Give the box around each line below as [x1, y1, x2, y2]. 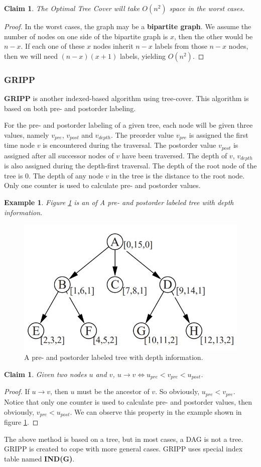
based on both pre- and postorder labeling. [4, 103, 136, 113]
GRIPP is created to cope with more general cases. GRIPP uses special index [4, 443, 243, 454]
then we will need [4, 50, 58, 61]
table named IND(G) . [4, 453, 75, 463]
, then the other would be [174, 31, 253, 41]
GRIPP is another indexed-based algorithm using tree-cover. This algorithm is [4, 93, 249, 103]
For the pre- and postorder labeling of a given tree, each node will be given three [4, 120, 253, 130]
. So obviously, [155, 386, 200, 397]
